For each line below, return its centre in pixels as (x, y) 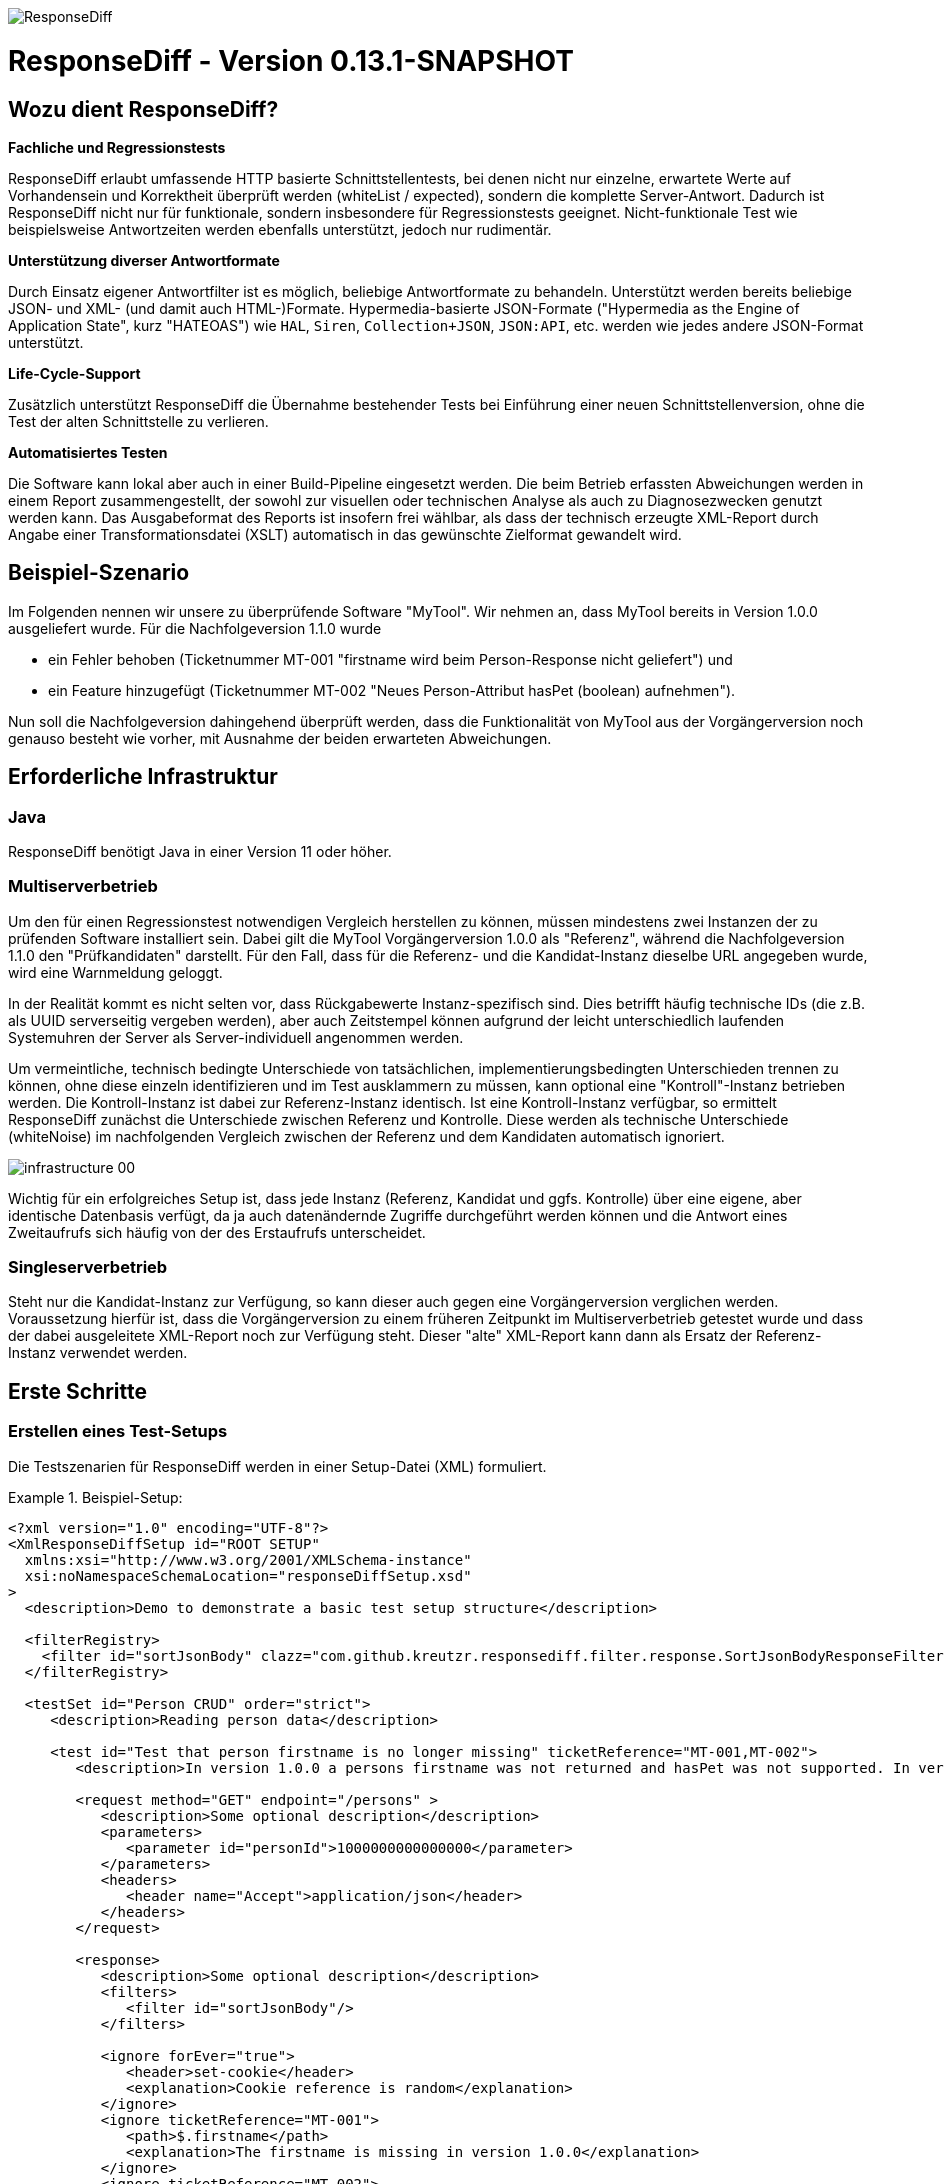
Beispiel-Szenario (99, 573)
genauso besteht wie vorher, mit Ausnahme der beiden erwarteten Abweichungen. (280, 738)
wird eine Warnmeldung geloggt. (115, 972)
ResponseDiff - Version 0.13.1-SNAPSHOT (291, 60)
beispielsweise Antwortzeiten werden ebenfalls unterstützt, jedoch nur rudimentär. (280, 229)
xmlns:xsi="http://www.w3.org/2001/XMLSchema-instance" (248, 1559)
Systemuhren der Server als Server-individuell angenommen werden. (236, 1037)
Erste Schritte (78, 1391)
